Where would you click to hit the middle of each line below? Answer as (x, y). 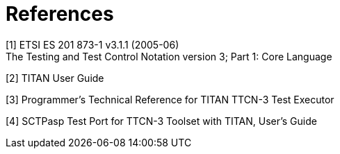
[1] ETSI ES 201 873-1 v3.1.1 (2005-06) (92, 44)
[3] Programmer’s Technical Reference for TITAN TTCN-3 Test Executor (170, 99)
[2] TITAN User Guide (55, 78)
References (60, 14)
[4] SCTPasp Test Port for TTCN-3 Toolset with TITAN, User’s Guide (161, 121)
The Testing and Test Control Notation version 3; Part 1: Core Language (169, 56)
